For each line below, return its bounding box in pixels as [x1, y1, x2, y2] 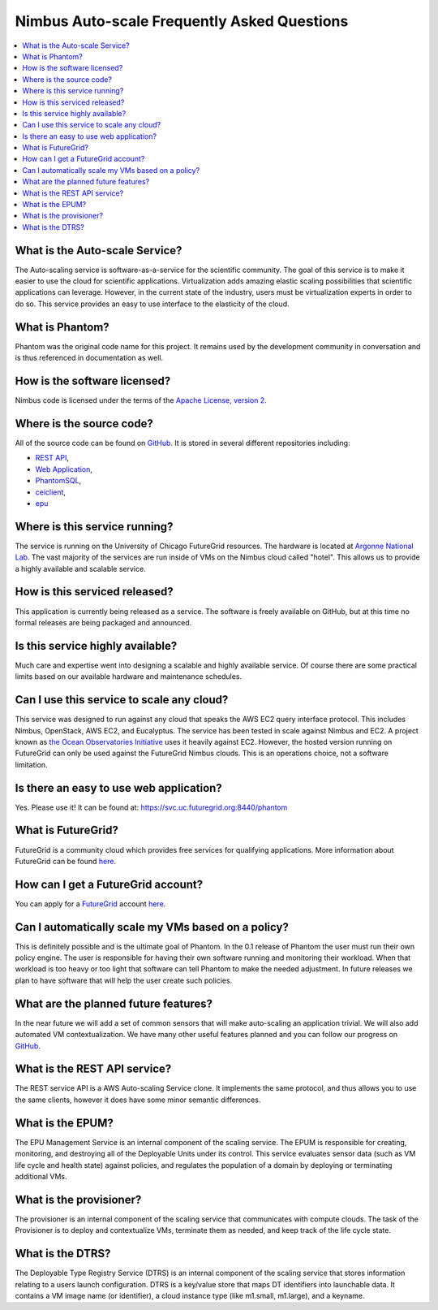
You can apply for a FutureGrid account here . [15, 898, 166, 909]
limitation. [15, 759, 48, 769]
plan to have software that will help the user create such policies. [15, 975, 233, 985]
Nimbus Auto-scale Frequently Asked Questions [15, 12, 349, 30]
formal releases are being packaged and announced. [15, 617, 192, 627]
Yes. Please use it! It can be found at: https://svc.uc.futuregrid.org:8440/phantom [15, 802, 288, 812]
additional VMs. [15, 1171, 67, 1181]
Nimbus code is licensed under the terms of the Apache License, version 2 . [15, 396, 267, 405]
